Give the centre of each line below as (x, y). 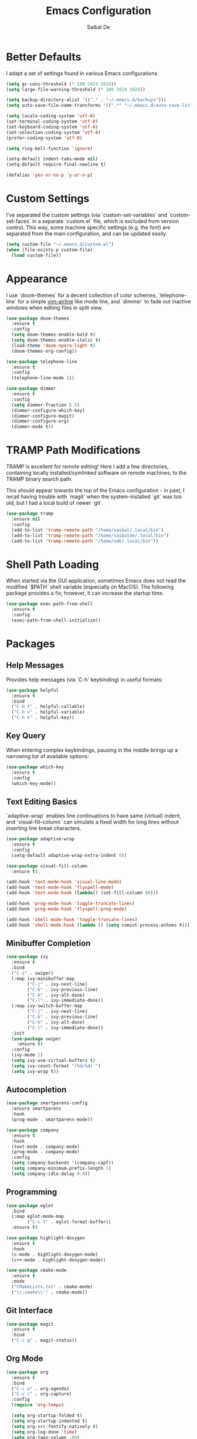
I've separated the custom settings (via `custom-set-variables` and (87, 215)
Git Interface (30, 1311)
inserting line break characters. (44, 828)
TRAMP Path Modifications (73, 450)
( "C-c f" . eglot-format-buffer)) (69, 1222)
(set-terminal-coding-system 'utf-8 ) (52, 121)
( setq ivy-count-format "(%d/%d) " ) (56, 1066)
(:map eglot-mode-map (38, 1217)
